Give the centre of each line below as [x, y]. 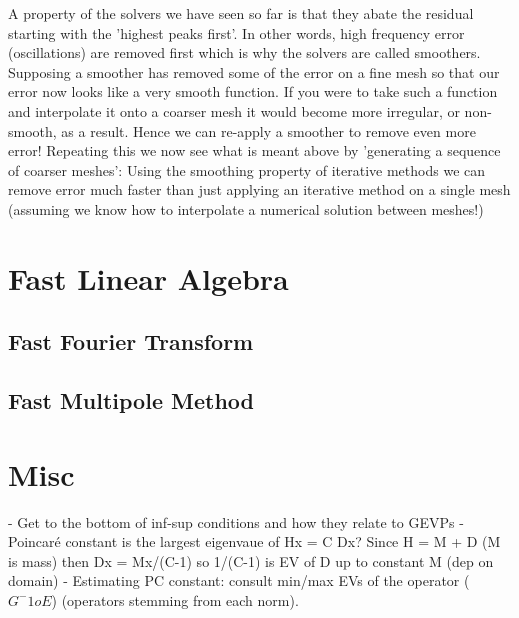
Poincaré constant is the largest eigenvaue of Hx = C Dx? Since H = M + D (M [254, 541]
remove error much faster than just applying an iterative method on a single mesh [259, 189]
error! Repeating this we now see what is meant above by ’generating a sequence [254, 150]
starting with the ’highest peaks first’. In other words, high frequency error [236, 32]
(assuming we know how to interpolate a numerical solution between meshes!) [246, 208]
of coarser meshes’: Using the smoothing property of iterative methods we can [247, 169]
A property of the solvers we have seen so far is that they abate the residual [241, 13]
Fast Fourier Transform [131, 341]
